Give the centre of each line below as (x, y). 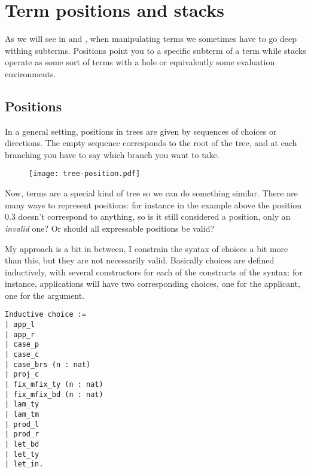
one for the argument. (45, 295)
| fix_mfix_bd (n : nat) (54, 394)
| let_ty (22, 454)
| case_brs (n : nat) (48, 364)
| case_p (22, 345)
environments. (31, 73)
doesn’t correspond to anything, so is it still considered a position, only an (154, 216)
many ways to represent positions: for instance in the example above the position (153, 204)
